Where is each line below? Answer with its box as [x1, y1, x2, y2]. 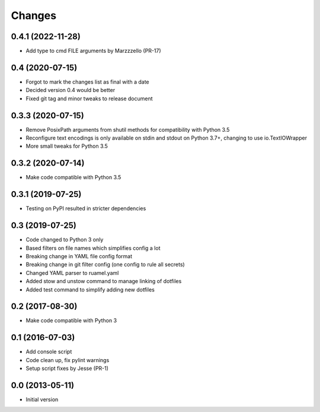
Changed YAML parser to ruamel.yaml [25, 269, 119, 276]
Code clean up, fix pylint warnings [25, 356, 110, 363]
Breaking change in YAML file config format [25, 252, 133, 259]
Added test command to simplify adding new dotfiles [25, 286, 155, 293]
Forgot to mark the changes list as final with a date [25, 78, 149, 85]
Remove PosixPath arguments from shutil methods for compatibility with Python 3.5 [25, 126, 230, 133]
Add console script [25, 348, 72, 356]
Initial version [25, 396, 59, 403]
